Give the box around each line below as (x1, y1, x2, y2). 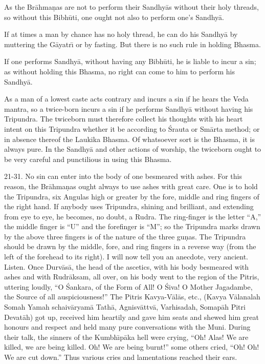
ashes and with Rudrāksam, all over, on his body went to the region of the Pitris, (4, 271, 259, 282)
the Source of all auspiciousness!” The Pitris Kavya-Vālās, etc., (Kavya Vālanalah (4, 291, 260, 302)
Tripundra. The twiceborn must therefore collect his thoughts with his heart (4, 113, 243, 124)
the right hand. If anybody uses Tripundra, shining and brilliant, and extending (4, 201, 254, 212)
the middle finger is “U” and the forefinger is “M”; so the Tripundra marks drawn (4, 221, 260, 232)
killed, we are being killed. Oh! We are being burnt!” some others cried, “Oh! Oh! (4, 341, 259, 352)
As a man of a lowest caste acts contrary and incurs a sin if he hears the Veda (4, 93, 249, 104)
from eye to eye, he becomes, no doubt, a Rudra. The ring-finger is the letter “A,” (4, 211, 261, 221)
